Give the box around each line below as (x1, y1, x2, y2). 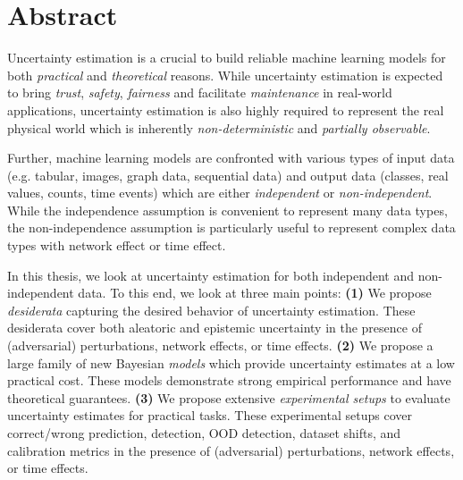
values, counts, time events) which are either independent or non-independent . (7, 183, 433, 202)
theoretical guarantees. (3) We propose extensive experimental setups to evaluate (7, 388, 450, 407)
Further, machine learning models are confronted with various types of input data (7, 148, 455, 167)
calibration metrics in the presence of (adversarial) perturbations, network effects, (7, 441, 455, 459)
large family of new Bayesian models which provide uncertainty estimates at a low (7, 353, 455, 372)
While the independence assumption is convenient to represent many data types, (7, 200, 448, 219)
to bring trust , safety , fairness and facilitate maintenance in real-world (7, 83, 392, 102)
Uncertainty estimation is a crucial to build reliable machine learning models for (7, 48, 446, 67)
